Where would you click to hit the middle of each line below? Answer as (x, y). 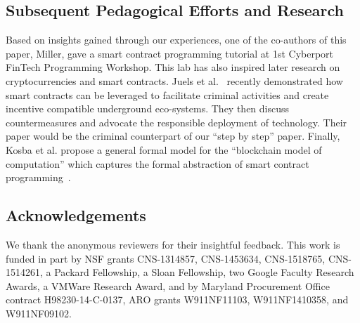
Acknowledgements (76, 215)
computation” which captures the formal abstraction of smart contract (157, 163)
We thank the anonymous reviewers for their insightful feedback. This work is (173, 244)
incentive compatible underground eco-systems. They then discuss (148, 108)
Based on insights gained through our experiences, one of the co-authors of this (176, 40)
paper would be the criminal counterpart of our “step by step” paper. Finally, (173, 136)
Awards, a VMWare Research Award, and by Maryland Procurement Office (168, 285)
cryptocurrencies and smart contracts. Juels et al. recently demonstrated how (174, 80)
